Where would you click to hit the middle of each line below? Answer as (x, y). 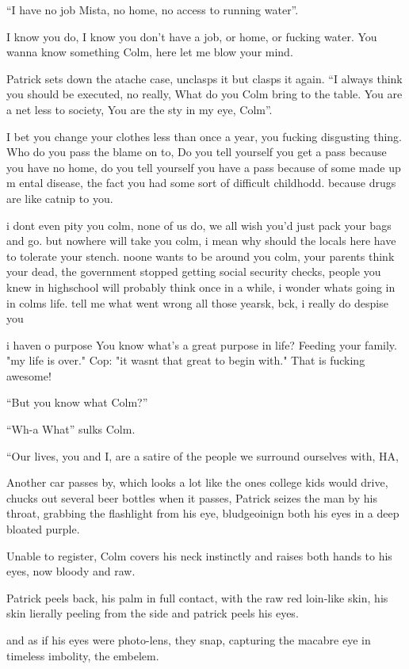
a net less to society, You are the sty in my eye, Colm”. (140, 109)
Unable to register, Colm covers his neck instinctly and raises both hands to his (199, 555)
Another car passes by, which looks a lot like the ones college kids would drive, (197, 482)
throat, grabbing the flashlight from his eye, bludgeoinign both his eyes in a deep (203, 513)
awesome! (29, 375)
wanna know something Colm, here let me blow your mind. (150, 52)
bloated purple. (43, 529)
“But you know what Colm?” (77, 402)
